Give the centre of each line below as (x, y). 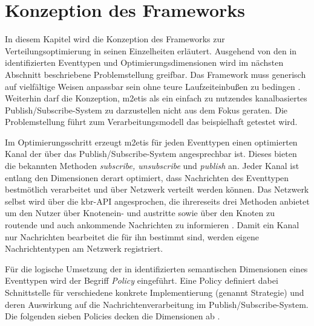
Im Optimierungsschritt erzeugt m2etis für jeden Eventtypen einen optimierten (151, 142)
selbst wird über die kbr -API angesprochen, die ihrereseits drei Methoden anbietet (157, 201)
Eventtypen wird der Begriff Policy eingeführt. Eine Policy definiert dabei (142, 280)
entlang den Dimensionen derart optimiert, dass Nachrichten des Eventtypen (147, 177)
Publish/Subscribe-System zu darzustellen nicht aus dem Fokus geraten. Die (146, 110)
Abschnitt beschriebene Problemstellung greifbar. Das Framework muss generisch (155, 74)
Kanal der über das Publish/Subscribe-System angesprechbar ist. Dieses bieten (151, 154)
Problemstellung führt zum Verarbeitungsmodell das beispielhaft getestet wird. (151, 122)
